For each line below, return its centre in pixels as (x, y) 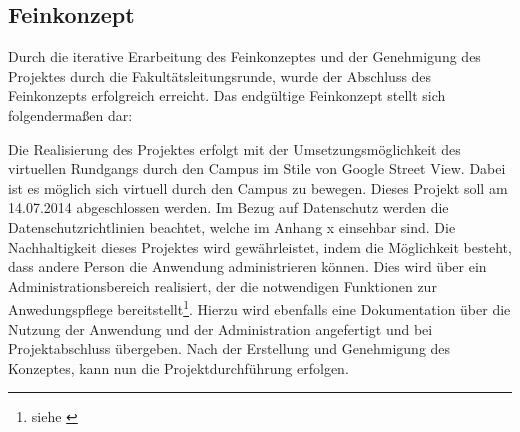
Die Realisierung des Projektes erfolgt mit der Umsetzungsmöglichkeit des (234, 148)
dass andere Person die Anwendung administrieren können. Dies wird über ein (247, 266)
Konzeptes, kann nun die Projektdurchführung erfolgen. (178, 367)
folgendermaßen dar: (70, 114)
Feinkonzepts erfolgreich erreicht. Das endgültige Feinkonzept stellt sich (227, 95)
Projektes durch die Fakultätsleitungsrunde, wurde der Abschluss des (220, 75)
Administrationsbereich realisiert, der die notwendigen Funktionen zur (222, 285)
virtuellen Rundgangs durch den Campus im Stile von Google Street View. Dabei (257, 168)
